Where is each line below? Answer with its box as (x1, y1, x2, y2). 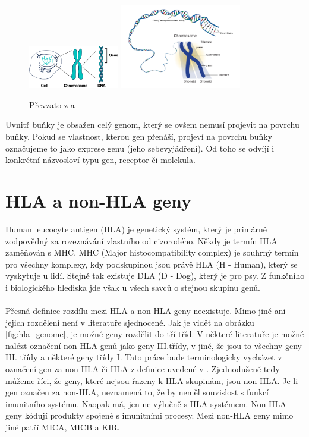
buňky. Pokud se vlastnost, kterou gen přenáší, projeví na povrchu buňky (5, 130, 273, 143)
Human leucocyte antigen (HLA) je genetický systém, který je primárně (5, 222, 267, 235)
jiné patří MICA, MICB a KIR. (5, 421, 120, 433)
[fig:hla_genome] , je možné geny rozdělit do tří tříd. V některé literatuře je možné (5, 328, 304, 340)
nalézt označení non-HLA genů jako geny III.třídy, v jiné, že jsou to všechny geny (5, 339, 302, 351)
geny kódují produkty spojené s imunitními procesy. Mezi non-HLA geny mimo (5, 409, 294, 422)
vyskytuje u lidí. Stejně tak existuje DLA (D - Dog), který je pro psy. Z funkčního (5, 269, 305, 282)
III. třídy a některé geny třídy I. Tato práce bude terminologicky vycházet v (5, 351, 282, 363)
